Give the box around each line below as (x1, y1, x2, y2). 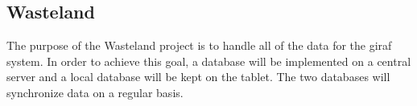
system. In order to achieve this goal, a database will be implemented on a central (6, 52, 411, 69)
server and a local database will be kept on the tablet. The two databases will (6, 68, 390, 85)
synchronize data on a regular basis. (6, 84, 184, 100)
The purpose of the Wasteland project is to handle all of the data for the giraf (6, 37, 392, 54)
